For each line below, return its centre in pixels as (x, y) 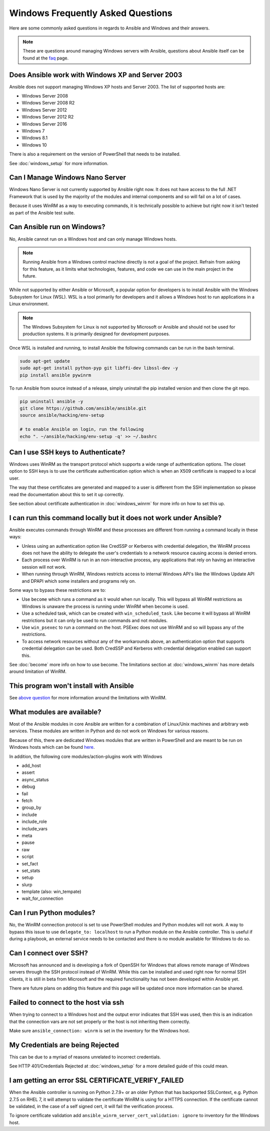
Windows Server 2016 (44, 124)
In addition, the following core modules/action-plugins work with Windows (86, 756)
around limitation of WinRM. (38, 672)
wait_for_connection (42, 898)
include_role (34, 822)
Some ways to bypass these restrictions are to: (57, 590)
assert (28, 772)
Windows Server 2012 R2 (48, 117)
